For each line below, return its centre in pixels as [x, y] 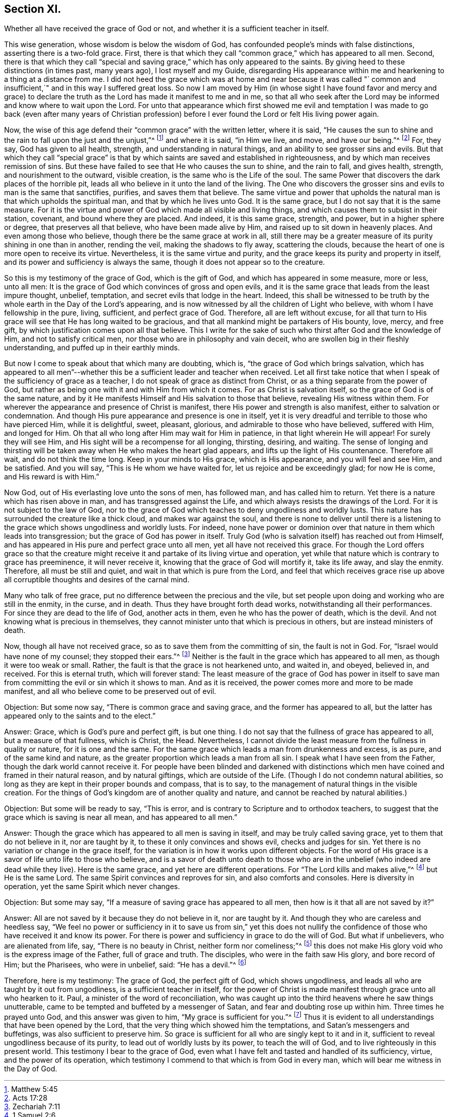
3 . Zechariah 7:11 [32, 1107]
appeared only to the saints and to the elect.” [80, 715]
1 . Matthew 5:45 [31, 1089]
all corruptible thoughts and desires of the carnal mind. [97, 580]
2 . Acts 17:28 [26, 1098]
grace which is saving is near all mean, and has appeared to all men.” [121, 817]
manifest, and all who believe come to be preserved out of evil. [110, 691]
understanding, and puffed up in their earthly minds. [92, 348]
